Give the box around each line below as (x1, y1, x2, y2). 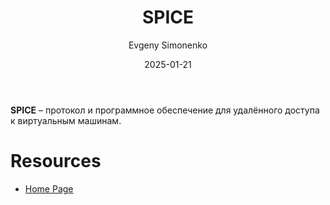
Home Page (24, 182, 74, 195)
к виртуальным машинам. (10, 114, 122, 126)
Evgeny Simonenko (128, 39, 208, 51)
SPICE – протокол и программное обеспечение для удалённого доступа (10, 104, 320, 116)
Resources (10, 150, 102, 173)
